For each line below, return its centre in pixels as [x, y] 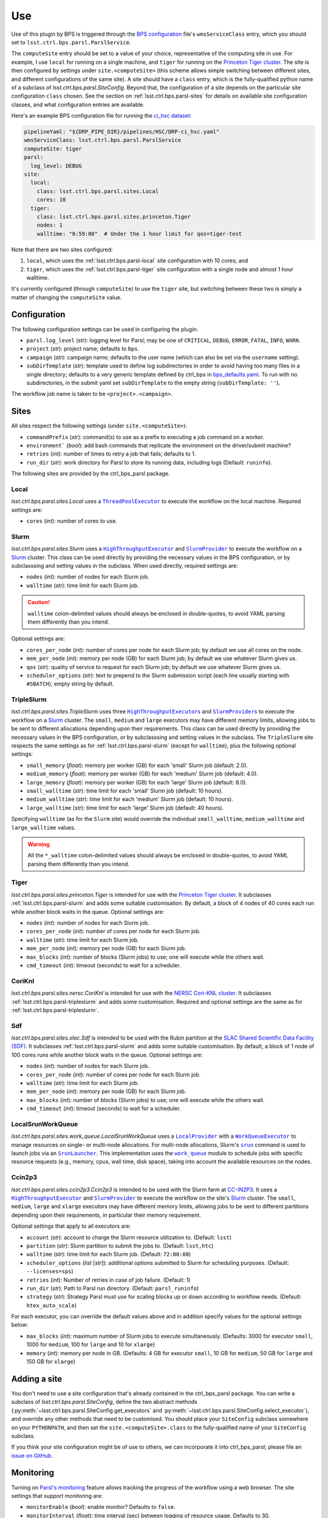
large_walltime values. [43, 827]
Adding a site [37, 1379]
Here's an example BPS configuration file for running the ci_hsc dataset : [101, 116]
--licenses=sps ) [50, 1271]
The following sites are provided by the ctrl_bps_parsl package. [91, 474]
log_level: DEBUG [56, 166]
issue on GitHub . [32, 1455]
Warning [39, 844]
